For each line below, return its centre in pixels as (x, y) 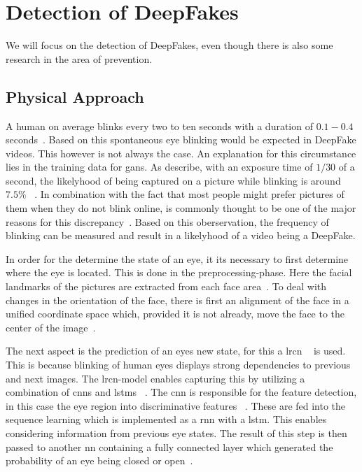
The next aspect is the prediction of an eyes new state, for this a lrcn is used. (176, 351)
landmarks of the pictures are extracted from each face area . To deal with (166, 286)
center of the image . (51, 327)
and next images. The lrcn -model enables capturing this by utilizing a (155, 378)
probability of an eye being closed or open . (99, 460)
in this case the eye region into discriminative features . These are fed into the (176, 405)
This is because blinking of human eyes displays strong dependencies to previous (178, 365)
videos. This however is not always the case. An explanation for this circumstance (181, 153)
